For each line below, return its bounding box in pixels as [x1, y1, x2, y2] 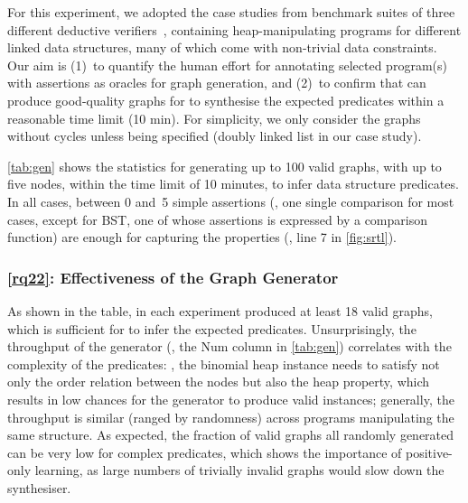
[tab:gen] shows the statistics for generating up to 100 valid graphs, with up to [7, 156, 442, 175]
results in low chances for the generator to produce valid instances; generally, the [7, 389, 454, 408]
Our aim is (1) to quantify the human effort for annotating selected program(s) [7, 55, 447, 74]
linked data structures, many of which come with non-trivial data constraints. [7, 38, 437, 57]
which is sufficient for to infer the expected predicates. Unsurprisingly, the [7, 319, 417, 338]
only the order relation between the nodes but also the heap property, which [7, 372, 430, 391]
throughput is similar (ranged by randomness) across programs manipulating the [7, 407, 454, 426]
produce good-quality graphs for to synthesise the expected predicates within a [7, 90, 445, 109]
